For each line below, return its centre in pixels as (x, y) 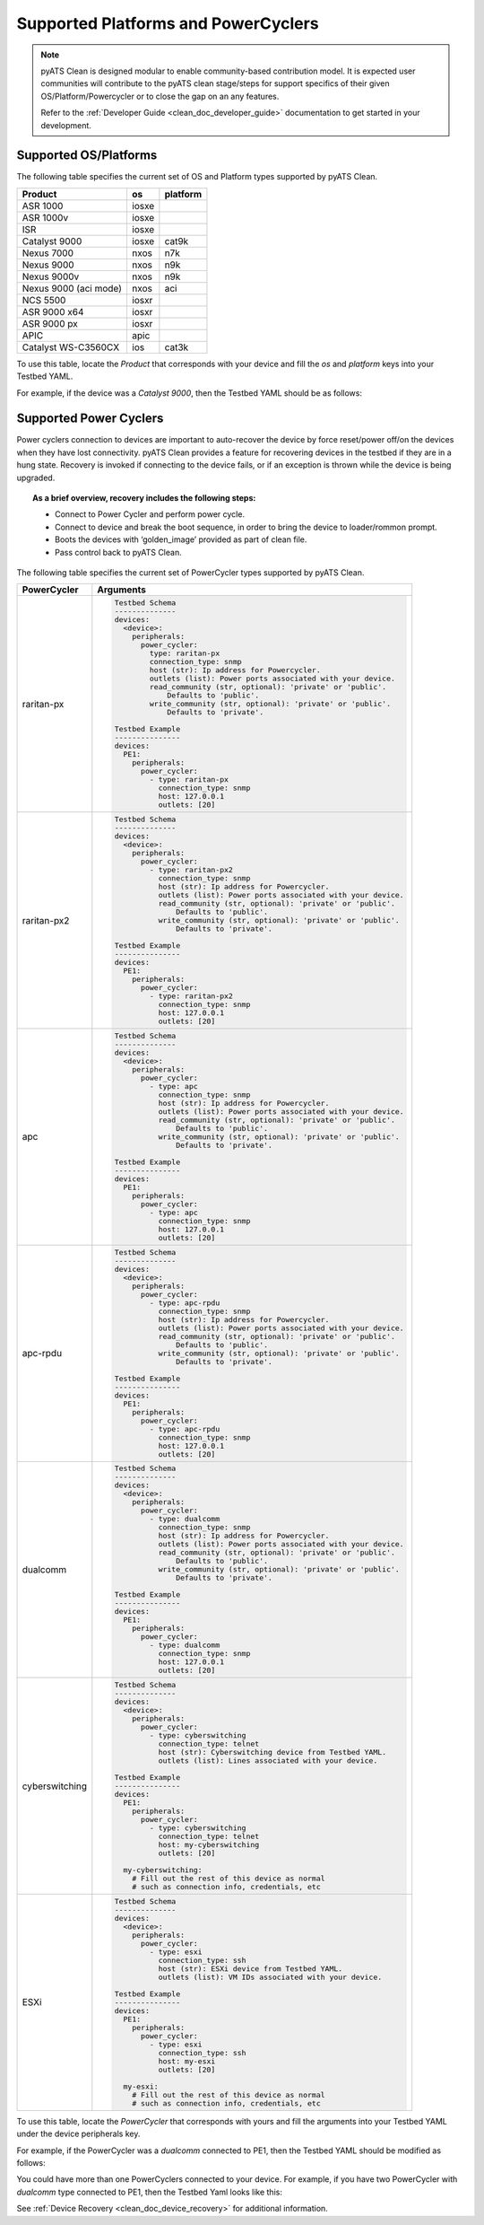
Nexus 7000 (48, 253)
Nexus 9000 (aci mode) (72, 288)
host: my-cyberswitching (209, 1845)
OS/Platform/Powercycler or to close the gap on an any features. (160, 96)
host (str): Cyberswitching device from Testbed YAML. (272, 1752)
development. (66, 125)
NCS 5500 (44, 300)
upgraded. (36, 477)
